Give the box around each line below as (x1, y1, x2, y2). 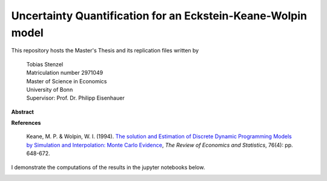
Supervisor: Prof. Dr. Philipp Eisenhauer (26, 94, 125, 102)
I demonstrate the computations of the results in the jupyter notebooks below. (11, 164, 205, 171)
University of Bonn (26, 86, 73, 93)
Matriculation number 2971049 (26, 69, 103, 77)
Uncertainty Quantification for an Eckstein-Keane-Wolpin (11, 9, 307, 22)
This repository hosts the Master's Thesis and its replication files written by (11, 47, 199, 54)
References (11, 119, 41, 127)
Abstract (11, 108, 35, 115)
